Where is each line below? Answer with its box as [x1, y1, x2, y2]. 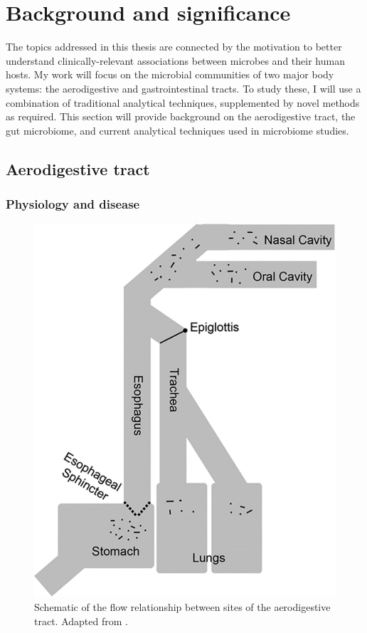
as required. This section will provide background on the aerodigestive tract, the [6, 109, 356, 124]
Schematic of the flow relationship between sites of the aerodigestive [34, 599, 331, 614]
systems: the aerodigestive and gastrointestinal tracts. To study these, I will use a [6, 80, 361, 95]
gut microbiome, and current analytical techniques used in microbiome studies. [6, 122, 349, 137]
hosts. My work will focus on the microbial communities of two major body [6, 67, 334, 82]
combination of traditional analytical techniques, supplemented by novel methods [6, 95, 360, 110]
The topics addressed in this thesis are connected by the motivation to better [6, 39, 342, 54]
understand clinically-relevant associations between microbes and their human [6, 53, 345, 68]
